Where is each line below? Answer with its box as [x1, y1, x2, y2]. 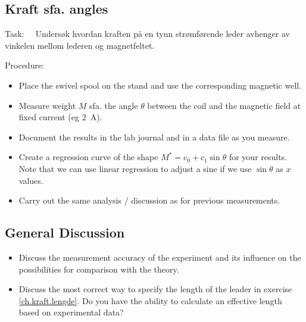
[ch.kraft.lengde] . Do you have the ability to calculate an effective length [18, 294, 282, 307]
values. [18, 174, 43, 186]
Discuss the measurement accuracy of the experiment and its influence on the [18, 251, 301, 263]
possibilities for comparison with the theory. [18, 262, 179, 275]
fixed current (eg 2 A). [18, 111, 102, 123]
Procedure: [5, 59, 45, 71]
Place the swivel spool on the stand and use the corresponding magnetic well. [18, 79, 302, 91]
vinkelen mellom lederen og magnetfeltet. [5, 39, 155, 51]
